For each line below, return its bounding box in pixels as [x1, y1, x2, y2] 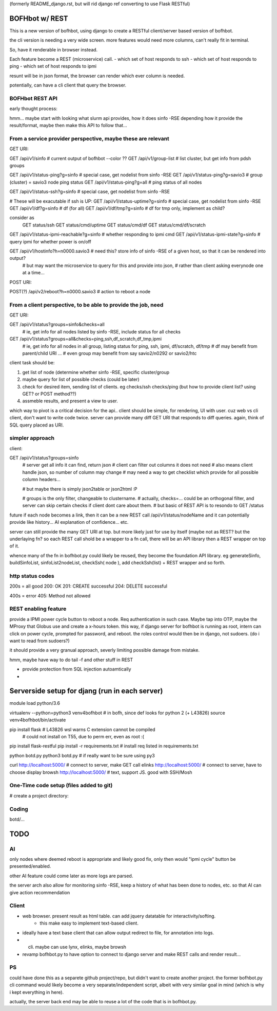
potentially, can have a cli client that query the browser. [9, 82, 127, 88]
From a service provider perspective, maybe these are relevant [9, 135, 169, 142]
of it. [9, 543, 19, 549]
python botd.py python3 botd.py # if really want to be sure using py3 [9, 752, 155, 758]
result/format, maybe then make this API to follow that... [9, 122, 128, 129]
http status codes [9, 572, 54, 579]
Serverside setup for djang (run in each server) [9, 687, 163, 696]
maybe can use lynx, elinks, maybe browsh [35, 944, 127, 950]
